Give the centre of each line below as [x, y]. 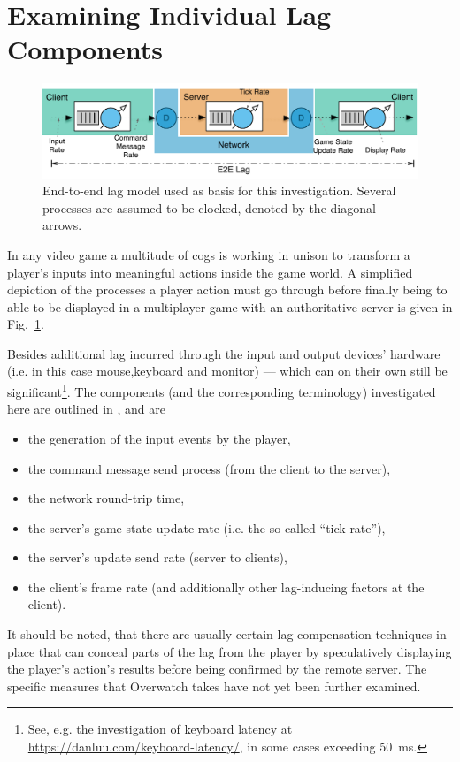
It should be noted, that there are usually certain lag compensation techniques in [227, 634]
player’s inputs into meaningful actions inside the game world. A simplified [210, 272]
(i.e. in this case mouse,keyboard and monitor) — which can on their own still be [227, 371]
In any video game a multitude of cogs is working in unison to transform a [209, 254]
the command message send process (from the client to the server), [209, 468]
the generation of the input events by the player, [159, 438]
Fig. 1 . [26, 324]
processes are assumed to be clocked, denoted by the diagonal [209, 207]
